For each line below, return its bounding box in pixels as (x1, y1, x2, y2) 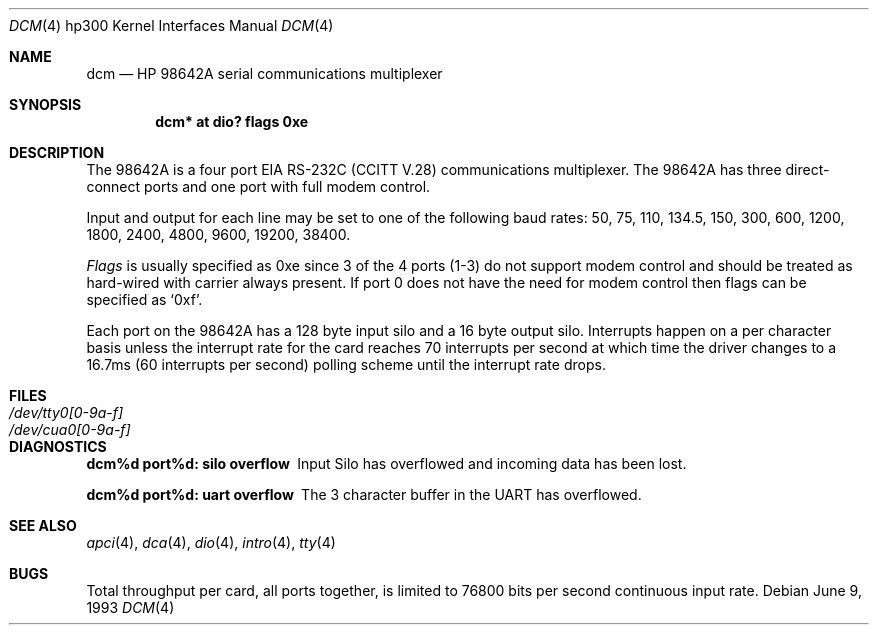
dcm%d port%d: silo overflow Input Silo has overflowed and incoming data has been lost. (86, 455, 687, 472)
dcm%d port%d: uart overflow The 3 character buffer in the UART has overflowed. (86, 486, 642, 503)
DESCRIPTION (9, 144, 105, 161)
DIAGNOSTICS (9, 438, 107, 455)
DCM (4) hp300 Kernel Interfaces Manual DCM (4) (9, 17, 334, 34)
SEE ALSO (9, 517, 77, 534)
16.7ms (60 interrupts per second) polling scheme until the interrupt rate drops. (86, 356, 606, 373)
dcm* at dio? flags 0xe (155, 113, 309, 130)
